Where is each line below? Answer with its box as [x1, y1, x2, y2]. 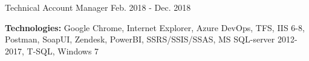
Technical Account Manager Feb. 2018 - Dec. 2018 [5, 1, 191, 13]
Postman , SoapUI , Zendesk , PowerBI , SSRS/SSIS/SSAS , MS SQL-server [5, 33, 275, 45]
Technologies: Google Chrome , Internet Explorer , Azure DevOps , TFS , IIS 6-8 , [5, 21, 305, 33]
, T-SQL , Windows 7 [22, 44, 99, 57]
